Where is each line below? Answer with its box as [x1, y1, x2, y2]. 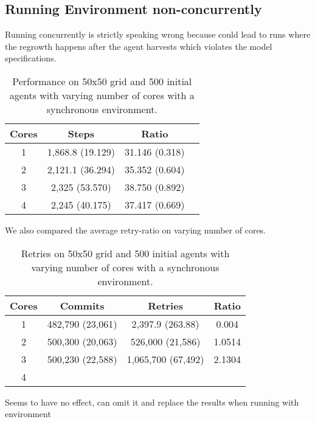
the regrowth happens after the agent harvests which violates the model [5, 40, 272, 52]
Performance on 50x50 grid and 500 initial [12, 74, 192, 88]
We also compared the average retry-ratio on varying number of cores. [5, 223, 266, 236]
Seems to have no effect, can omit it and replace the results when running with [5, 395, 299, 408]
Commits [60, 298, 105, 313]
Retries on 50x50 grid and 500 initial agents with [21, 246, 230, 260]
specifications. [5, 52, 57, 64]
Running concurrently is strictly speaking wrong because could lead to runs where [5, 28, 311, 41]
